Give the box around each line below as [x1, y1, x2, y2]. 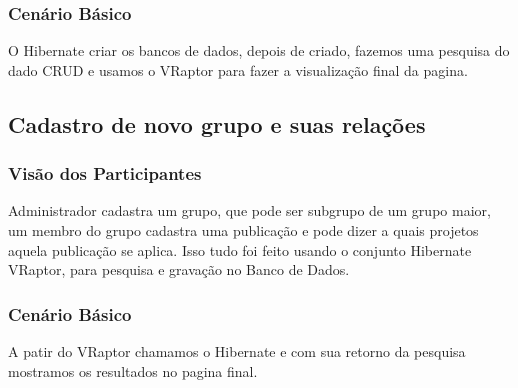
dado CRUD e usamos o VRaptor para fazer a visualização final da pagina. [8, 59, 468, 80]
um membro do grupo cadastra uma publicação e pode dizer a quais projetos [8, 220, 479, 240]
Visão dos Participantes [8, 161, 202, 186]
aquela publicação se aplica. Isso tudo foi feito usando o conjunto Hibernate [8, 239, 472, 260]
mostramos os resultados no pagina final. [8, 360, 258, 381]
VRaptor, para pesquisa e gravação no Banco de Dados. [8, 259, 350, 280]
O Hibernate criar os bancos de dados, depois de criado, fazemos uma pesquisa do [8, 40, 510, 61]
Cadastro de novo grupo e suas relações [8, 108, 426, 139]
